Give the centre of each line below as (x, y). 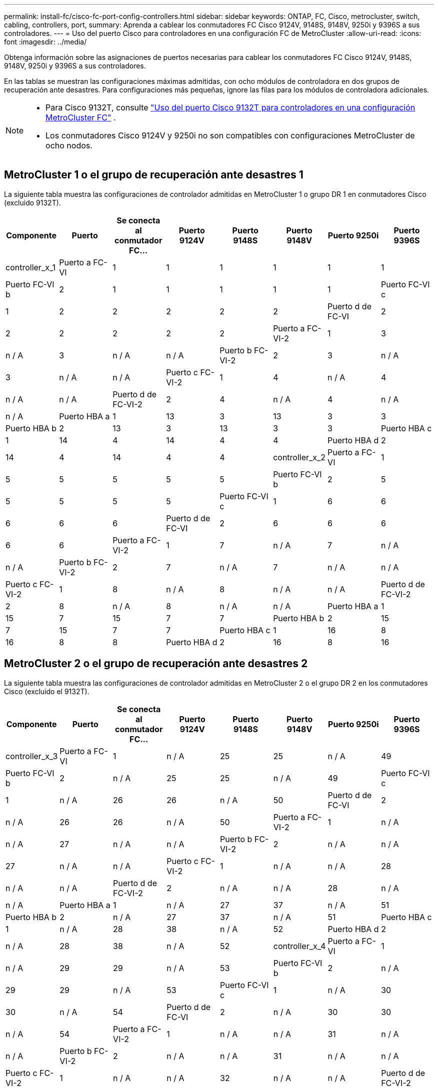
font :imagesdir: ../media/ (45, 42)
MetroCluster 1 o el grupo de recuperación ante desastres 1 (154, 175)
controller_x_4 (299, 946)
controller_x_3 (32, 756)
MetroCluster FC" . (81, 117)
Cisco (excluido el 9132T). (47, 691)
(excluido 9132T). (32, 202)
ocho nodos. (69, 145)
